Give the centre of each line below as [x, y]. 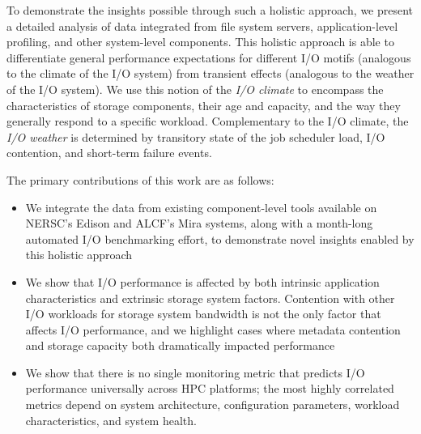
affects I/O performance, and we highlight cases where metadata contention [213, 329]
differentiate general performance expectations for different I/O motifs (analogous [209, 57]
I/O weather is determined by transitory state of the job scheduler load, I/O [196, 136]
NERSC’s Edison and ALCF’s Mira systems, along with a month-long [199, 223]
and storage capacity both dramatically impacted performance [180, 345]
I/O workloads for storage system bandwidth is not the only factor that [203, 314]
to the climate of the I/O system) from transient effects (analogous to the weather [210, 73]
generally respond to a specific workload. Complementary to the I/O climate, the [208, 121]
